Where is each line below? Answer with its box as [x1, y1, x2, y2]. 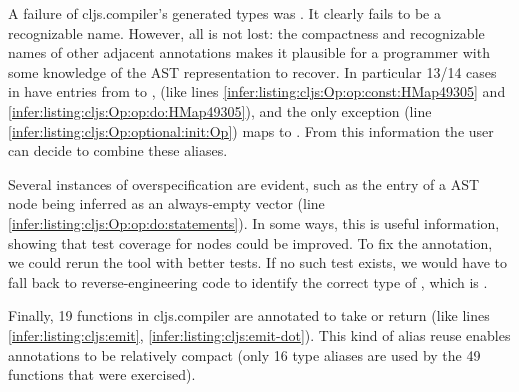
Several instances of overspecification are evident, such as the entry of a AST [8, 173, 480, 194]
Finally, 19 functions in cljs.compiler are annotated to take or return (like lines [8, 305, 490, 326]
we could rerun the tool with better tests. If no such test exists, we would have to [8, 252, 508, 273]
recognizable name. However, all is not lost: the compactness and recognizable [8, 22, 485, 43]
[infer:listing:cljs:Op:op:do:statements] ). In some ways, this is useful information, [8, 212, 500, 233]
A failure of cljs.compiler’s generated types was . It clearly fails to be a [8, 3, 441, 23]
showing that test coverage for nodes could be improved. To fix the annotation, [8, 232, 493, 253]
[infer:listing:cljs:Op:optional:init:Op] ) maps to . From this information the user [8, 120, 494, 141]
